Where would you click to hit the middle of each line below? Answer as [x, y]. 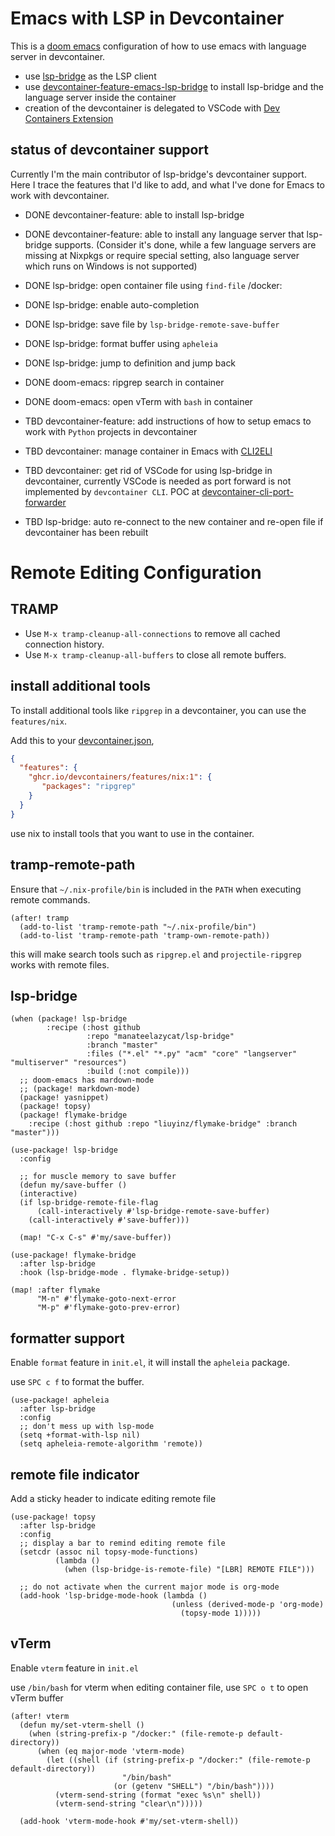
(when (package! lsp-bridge [69, 1019]
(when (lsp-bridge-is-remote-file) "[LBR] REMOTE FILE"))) [189, 1569]
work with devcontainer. [60, 195]
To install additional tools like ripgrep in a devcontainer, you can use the [158, 710]
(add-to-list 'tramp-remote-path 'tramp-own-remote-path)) [145, 935]
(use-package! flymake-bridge [73, 1255]
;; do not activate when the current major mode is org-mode [149, 1587]
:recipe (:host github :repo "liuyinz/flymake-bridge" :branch [163, 1124]
